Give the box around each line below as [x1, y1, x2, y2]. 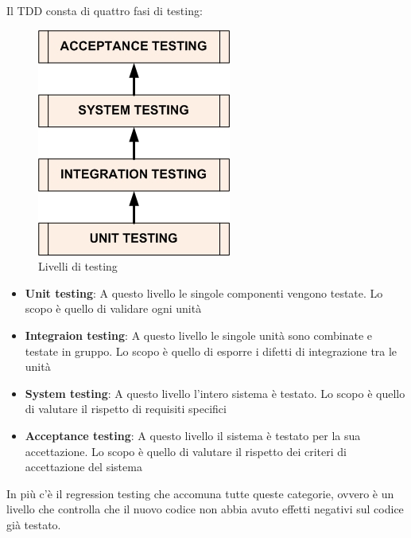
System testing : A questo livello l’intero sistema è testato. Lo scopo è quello [25, 384, 405, 401]
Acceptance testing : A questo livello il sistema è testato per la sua [25, 427, 361, 443]
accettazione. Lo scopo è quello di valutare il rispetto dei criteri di [25, 442, 347, 459]
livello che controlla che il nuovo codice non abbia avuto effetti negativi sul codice [6, 501, 404, 517]
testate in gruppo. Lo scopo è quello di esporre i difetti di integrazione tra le [25, 342, 397, 359]
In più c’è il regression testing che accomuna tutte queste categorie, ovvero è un [6, 485, 394, 501]
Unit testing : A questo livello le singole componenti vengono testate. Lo [25, 284, 383, 301]
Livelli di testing [38, 258, 118, 275]
